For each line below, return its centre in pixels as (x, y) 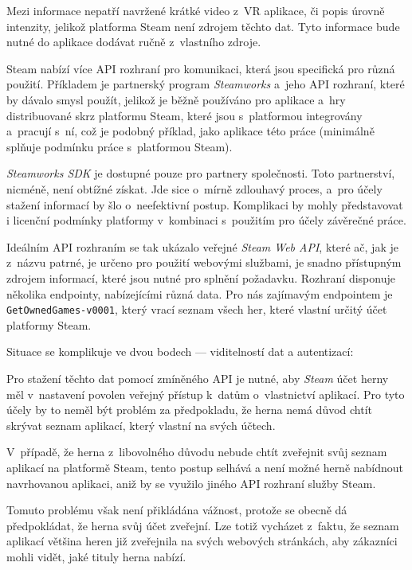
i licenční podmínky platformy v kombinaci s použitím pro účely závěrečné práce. (206, 220)
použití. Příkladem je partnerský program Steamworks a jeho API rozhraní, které (206, 84)
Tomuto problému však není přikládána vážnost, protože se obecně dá (177, 510)
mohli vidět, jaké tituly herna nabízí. (96, 556)
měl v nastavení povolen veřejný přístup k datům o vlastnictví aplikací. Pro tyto (206, 394)
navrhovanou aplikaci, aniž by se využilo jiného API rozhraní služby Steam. (191, 483)
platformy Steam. (49, 324)
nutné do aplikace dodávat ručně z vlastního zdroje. (134, 42)
